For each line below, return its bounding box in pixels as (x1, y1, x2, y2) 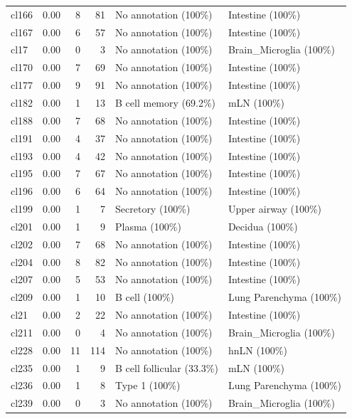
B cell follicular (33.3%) (115, 360, 218, 375)
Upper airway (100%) (228, 201, 322, 216)
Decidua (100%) (228, 218, 298, 233)
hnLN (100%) (228, 342, 287, 357)
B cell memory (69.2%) (115, 95, 215, 110)
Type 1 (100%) (115, 378, 181, 393)
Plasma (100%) (115, 218, 181, 233)
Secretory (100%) (115, 201, 191, 216)
